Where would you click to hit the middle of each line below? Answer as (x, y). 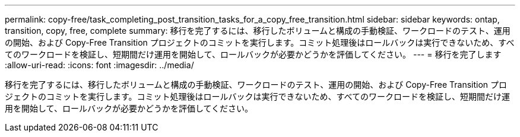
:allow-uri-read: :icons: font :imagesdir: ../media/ (99, 65)
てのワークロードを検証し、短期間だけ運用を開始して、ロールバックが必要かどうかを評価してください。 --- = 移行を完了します (253, 54)
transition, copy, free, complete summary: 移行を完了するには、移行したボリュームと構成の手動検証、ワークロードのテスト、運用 (258, 31)
